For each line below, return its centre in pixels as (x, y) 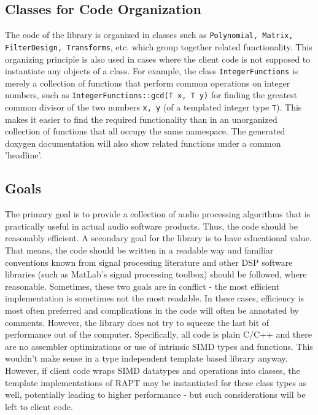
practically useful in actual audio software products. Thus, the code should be (151, 226)
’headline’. (24, 155)
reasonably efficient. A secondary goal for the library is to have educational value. (158, 238)
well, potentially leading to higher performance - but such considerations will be (155, 394)
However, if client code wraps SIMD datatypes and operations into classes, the (153, 370)
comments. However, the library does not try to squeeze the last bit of (137, 322)
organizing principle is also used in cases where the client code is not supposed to (158, 59)
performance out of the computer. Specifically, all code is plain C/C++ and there (158, 334)
